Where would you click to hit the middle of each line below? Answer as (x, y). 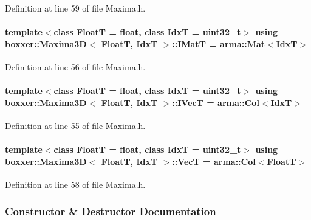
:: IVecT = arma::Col (216, 102)
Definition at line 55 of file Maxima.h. (75, 125)
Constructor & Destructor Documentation (111, 211)
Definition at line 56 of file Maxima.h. (75, 66)
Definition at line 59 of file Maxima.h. (75, 8)
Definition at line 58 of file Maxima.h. (75, 184)
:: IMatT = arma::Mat (219, 43)
